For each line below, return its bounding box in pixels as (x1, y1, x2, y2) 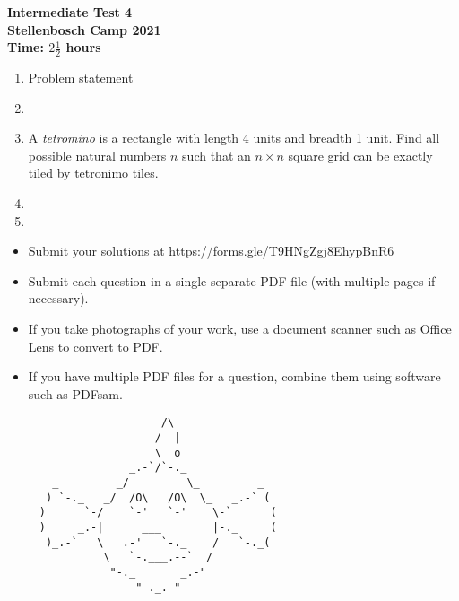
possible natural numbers (28, 145, 167, 164)
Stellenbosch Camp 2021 (7, 20, 161, 39)
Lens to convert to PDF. (28, 336, 163, 355)
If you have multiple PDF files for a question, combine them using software (28, 367, 441, 386)
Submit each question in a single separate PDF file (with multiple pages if (28, 271, 436, 290)
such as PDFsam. (28, 384, 123, 403)
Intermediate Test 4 (7, 3, 133, 21)
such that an (182, 145, 251, 164)
